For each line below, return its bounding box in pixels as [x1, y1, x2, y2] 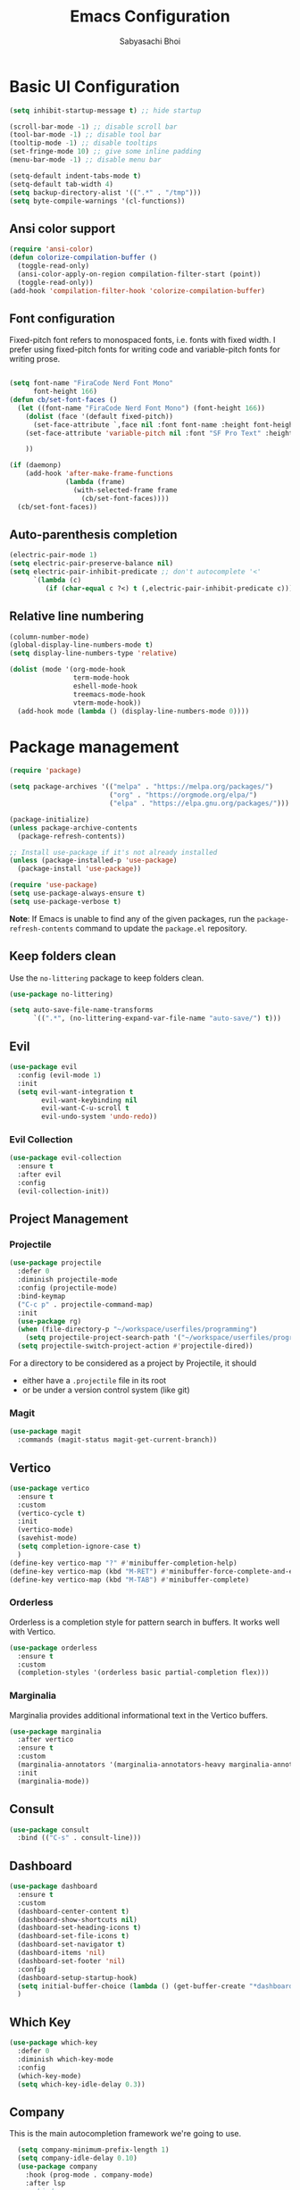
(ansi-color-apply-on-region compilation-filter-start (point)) [17, 270, 262, 279]
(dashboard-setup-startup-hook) [17, 1973, 138, 1982]
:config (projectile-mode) [17, 1283, 118, 1292]
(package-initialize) [9, 815, 90, 823]
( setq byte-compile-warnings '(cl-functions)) [9, 196, 186, 205]
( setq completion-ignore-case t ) [17, 1542, 142, 1551]
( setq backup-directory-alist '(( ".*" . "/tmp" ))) [9, 188, 202, 197]
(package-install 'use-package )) [17, 865, 142, 873]
